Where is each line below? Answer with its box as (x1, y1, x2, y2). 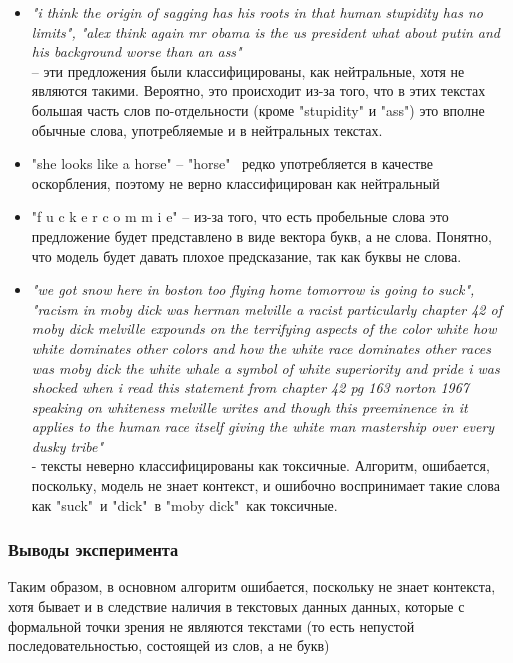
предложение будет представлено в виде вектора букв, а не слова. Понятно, (31, 225, 492, 246)
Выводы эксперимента (8, 537, 179, 562)
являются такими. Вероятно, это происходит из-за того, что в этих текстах (31, 80, 486, 101)
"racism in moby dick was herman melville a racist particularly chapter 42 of (31, 298, 502, 319)
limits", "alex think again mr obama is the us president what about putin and (31, 21, 501, 42)
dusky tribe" (31, 435, 104, 456)
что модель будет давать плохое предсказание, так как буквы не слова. (31, 245, 462, 266)
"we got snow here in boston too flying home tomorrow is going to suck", (31, 279, 475, 300)
